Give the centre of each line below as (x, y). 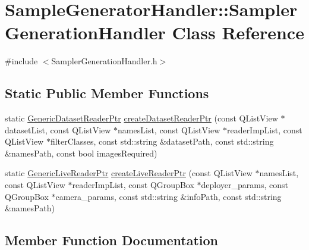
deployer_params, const (245, 185)
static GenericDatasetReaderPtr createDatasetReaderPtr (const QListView (141, 118)
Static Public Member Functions (107, 93)
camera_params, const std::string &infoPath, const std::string (168, 196)
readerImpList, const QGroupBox (133, 185)
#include (21, 61)
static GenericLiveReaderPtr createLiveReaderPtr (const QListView (129, 173)
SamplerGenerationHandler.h (104, 61)
